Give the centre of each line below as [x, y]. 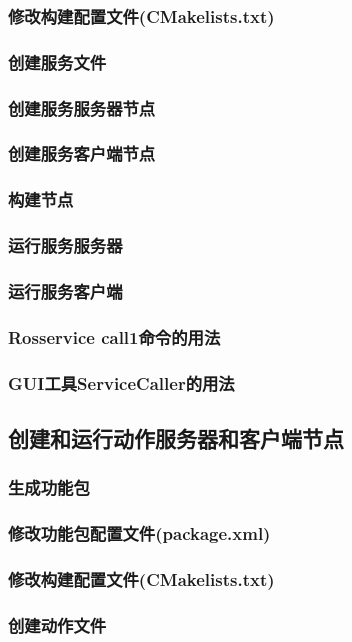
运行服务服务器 [65, 245]
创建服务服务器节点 [82, 107]
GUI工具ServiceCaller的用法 [121, 382]
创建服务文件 [57, 61]
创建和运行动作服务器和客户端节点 [176, 437]
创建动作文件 [57, 624]
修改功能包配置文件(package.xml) [139, 533]
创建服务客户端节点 [82, 153]
